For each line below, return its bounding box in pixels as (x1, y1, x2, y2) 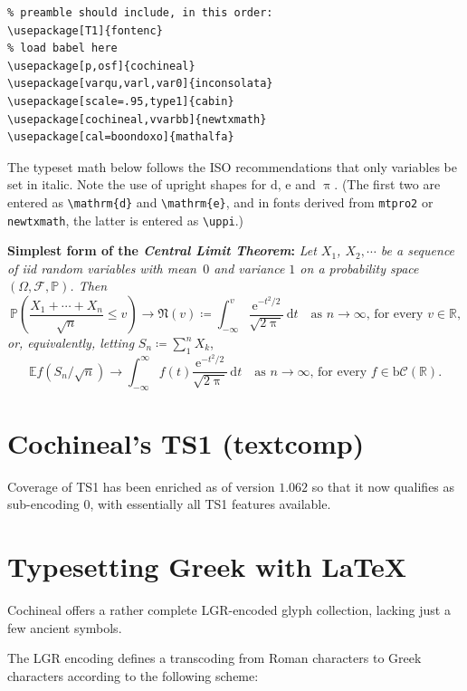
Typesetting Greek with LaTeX (7, 548, 407, 585)
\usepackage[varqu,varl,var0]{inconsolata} (7, 77, 273, 91)
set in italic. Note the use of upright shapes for (7, 175, 267, 194)
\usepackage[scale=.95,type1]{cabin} (7, 94, 234, 108)
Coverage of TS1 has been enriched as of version (7, 476, 275, 495)
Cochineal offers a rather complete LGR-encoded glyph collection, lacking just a (7, 600, 451, 619)
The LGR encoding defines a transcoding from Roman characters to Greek (7, 648, 422, 667)
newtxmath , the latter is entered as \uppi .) (7, 210, 244, 229)
